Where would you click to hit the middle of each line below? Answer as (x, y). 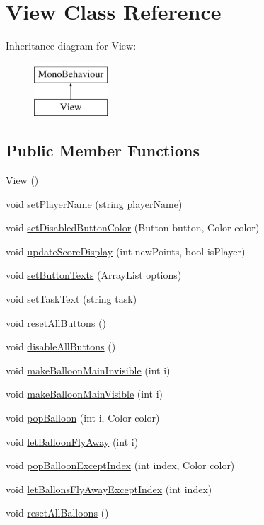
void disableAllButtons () (61, 346)
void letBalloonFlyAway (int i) (72, 441)
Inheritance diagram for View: (71, 46)
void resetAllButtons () (56, 322)
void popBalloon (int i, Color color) (83, 418)
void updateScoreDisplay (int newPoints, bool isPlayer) (126, 251)
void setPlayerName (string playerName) (94, 203)
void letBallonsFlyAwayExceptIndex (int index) (109, 489)
